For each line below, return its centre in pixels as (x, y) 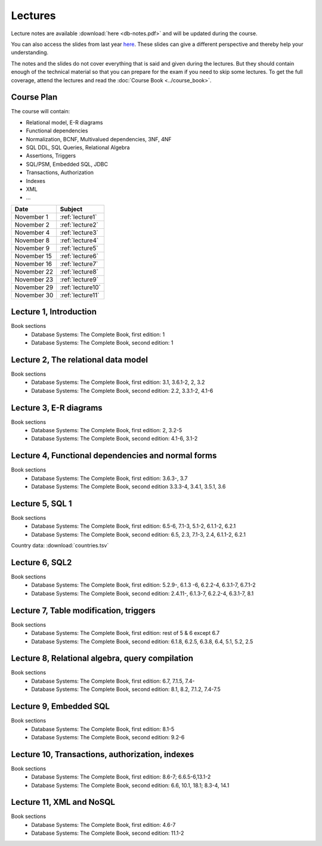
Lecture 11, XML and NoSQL (63, 802)
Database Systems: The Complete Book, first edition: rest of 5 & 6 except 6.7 (126, 633)
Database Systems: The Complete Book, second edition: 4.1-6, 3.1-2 (114, 439)
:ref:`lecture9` (79, 279)
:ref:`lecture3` (79, 233)
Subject (71, 209)
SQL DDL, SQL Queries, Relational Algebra (78, 147)
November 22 (34, 271)
